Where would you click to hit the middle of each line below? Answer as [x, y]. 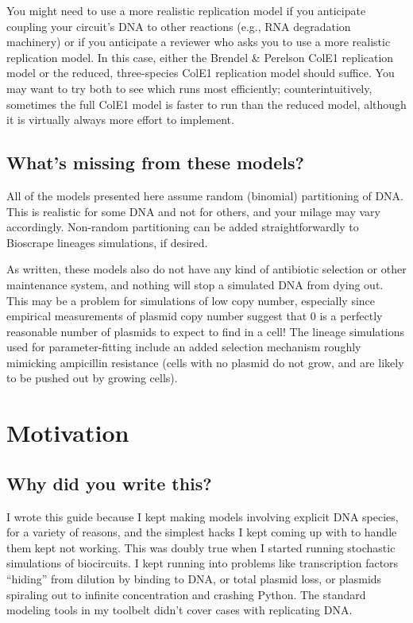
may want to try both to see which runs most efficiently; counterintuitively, [189, 88]
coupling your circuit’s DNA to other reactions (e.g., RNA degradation [179, 26]
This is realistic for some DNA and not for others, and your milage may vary [193, 211]
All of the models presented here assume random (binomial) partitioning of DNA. [205, 195]
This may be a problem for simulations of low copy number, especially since [191, 300]
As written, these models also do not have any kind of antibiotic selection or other [206, 269]
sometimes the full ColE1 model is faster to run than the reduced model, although [206, 104]
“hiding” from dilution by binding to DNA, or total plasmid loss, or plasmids [194, 579]
